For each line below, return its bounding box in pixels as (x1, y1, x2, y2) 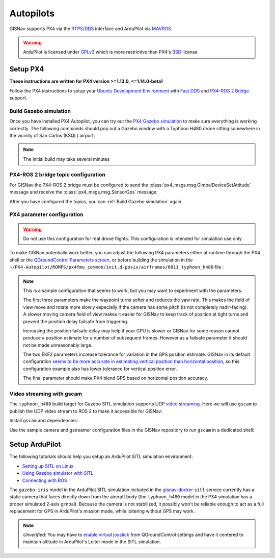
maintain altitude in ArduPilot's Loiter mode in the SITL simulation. (23, 539, 161, 545)
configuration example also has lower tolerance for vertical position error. (23, 366, 177, 372)
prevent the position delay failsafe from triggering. (23, 318, 128, 324)
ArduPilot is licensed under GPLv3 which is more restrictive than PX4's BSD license (23, 49, 198, 55)
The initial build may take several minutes (23, 156, 110, 162)
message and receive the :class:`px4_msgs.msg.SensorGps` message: (9, 189, 158, 195)
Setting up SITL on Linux (22, 463, 74, 469)
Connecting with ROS (22, 477, 67, 483)
